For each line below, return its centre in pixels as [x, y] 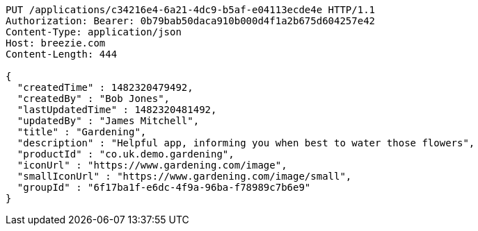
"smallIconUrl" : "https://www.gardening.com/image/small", [184, 176]
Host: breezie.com [56, 43]
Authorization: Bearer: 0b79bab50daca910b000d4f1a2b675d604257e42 [191, 21]
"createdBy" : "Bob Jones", [94, 99]
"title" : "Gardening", [82, 132]
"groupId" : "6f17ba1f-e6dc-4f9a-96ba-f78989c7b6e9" [164, 187]
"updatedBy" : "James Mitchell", [108, 121]
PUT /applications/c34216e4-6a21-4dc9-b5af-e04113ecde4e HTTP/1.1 [191, 10]
